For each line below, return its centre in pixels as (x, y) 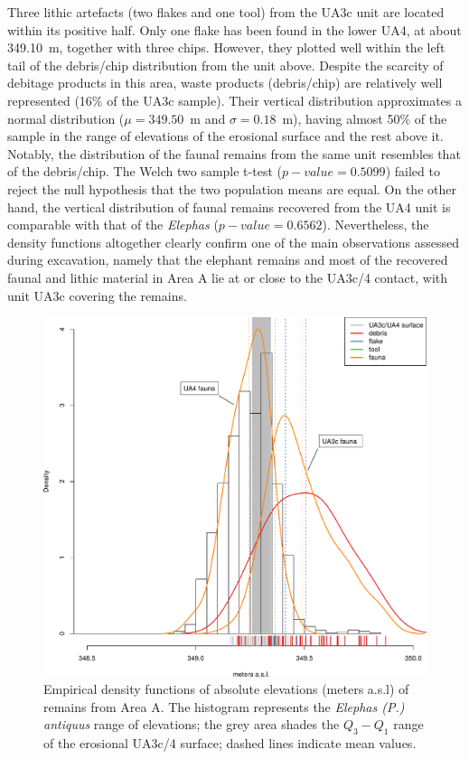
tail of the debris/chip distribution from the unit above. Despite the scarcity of (225, 65)
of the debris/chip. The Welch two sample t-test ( (145, 171)
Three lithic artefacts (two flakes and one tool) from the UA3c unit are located (226, 12)
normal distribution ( (66, 118)
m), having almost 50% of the (365, 118)
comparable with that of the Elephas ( (113, 225)
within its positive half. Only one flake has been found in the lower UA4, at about (234, 29)
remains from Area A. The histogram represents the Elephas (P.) (224, 706)
